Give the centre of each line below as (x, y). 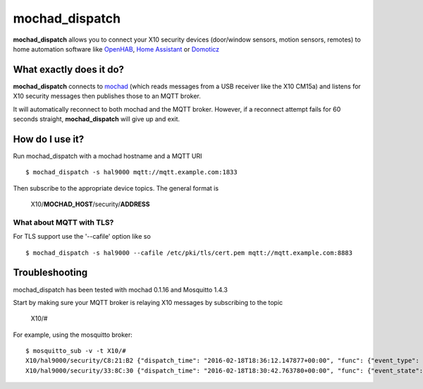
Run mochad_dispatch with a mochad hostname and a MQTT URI (108, 156)
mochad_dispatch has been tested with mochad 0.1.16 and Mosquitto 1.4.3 (121, 289)
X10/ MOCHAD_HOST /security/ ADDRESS (90, 204)
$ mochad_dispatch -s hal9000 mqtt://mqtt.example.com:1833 (131, 172)
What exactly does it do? (69, 70)
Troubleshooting (50, 273)
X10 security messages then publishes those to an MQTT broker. (107, 96)
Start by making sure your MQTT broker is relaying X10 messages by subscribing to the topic (148, 302)
